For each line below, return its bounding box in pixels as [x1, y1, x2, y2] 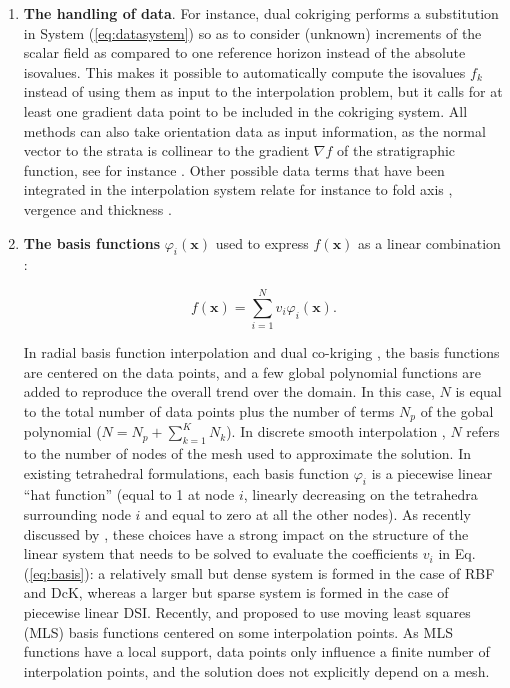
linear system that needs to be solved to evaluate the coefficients [23, 543, 419, 564]
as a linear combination [358, 232, 501, 253]
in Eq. [438, 543, 476, 564]
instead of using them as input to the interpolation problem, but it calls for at [23, 81, 503, 102]
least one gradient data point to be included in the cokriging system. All [23, 100, 468, 121]
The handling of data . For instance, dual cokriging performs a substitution [23, 3, 499, 23]
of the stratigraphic [337, 140, 456, 161]
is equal [455, 381, 502, 402]
